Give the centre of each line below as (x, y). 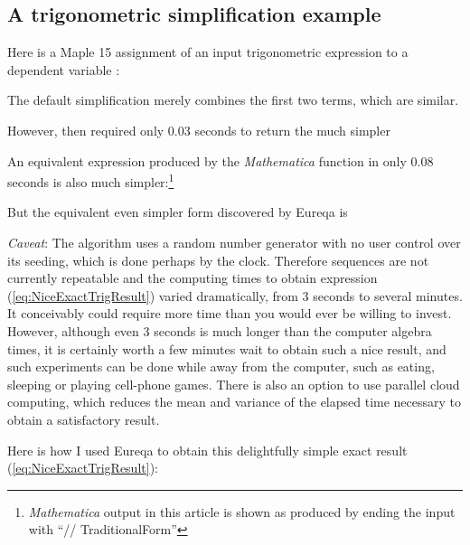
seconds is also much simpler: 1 (91, 180)
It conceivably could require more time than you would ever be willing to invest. (230, 313)
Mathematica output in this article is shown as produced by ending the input (242, 511)
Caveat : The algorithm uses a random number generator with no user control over (234, 243)
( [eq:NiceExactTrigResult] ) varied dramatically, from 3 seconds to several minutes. (235, 295)
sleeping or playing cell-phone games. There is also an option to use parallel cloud (234, 384)
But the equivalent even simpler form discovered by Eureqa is (178, 212)
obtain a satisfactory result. (84, 419)
